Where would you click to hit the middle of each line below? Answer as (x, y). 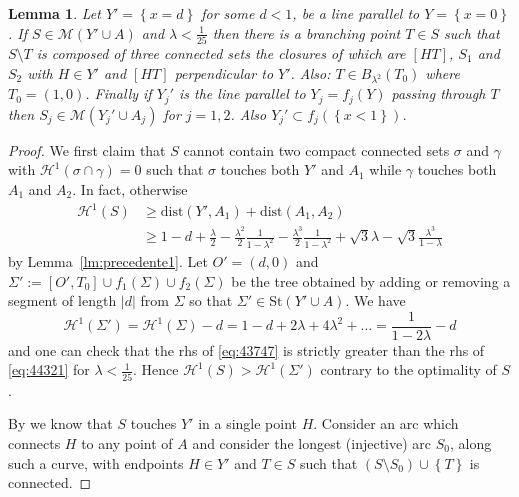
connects (34, 442)
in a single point (247, 423)
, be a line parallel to (356, 13)
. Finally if (118, 93)
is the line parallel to (242, 93)
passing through (438, 93)
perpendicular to (224, 72)
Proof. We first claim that (87, 149)
